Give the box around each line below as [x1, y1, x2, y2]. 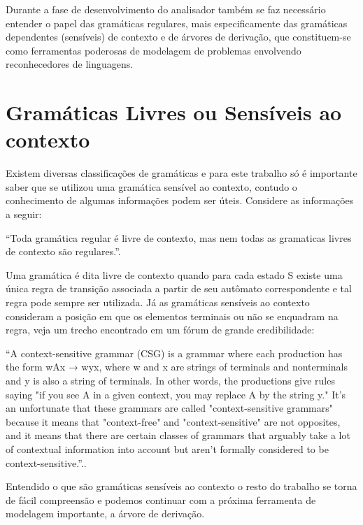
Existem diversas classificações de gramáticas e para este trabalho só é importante [6, 166, 357, 180]
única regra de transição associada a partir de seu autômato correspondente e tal [6, 281, 352, 296]
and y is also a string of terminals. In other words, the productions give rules [6, 373, 335, 387]
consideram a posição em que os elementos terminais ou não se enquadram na [6, 308, 339, 323]
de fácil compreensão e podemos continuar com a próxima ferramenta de [6, 492, 316, 507]
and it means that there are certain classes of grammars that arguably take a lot [6, 428, 350, 443]
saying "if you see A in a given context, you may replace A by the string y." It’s [6, 387, 346, 401]
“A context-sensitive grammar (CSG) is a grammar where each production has [6, 345, 343, 360]
